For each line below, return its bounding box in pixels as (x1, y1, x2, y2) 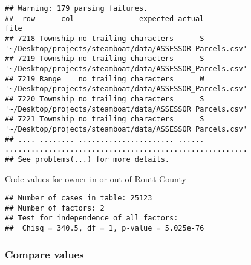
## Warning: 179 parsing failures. (5, 4, 148, 13)
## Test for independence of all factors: (5, 214, 178, 223)
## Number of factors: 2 (5, 203, 105, 212)
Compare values (5, 246, 84, 261)
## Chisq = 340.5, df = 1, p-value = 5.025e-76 (5, 224, 204, 233)
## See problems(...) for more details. (5, 155, 170, 164)
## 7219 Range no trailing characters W (5, 74, 204, 83)
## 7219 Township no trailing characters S (5, 54, 204, 63)
